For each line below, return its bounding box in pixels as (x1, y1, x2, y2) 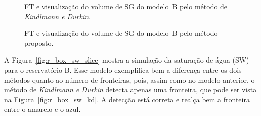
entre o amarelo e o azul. (4, 104, 81, 114)
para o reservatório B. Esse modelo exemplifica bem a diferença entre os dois (4, 64, 242, 75)
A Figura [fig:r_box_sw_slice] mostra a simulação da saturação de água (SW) (4, 54, 249, 65)
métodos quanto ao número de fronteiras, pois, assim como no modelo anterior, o (4, 74, 255, 85)
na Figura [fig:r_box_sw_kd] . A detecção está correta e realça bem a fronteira (4, 94, 250, 104)
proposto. (24, 37, 54, 48)
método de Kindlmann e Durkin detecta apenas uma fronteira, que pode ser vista (4, 84, 257, 95)
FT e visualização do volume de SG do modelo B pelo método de (24, 1, 228, 11)
